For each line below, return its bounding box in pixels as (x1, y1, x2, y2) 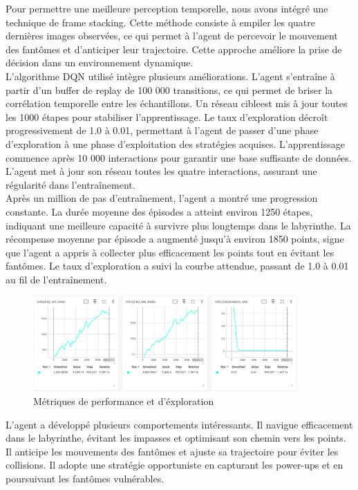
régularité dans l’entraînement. (6, 177, 135, 191)
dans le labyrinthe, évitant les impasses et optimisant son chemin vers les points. (6, 431, 346, 445)
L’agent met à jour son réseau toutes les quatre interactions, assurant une (6, 164, 317, 178)
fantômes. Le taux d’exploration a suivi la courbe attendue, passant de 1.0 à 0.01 (6, 258, 349, 273)
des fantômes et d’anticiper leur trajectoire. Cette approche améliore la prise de (6, 41, 342, 56)
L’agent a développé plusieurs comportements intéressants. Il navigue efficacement (6, 417, 353, 431)
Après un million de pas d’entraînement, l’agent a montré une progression (6, 191, 318, 205)
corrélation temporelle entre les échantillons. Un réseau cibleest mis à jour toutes (6, 96, 348, 111)
